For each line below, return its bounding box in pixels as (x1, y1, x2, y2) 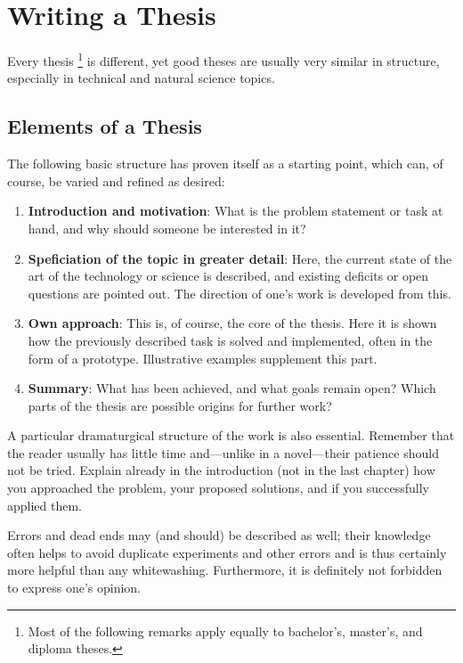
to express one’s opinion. (7, 578, 141, 597)
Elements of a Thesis (7, 112, 202, 140)
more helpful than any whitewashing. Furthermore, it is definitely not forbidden (7, 561, 443, 579)
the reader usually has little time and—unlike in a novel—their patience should (7, 443, 439, 462)
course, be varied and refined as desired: (7, 171, 225, 190)
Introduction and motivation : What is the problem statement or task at (28, 201, 443, 220)
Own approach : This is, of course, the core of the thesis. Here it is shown (28, 314, 437, 332)
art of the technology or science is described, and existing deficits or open (28, 266, 429, 285)
